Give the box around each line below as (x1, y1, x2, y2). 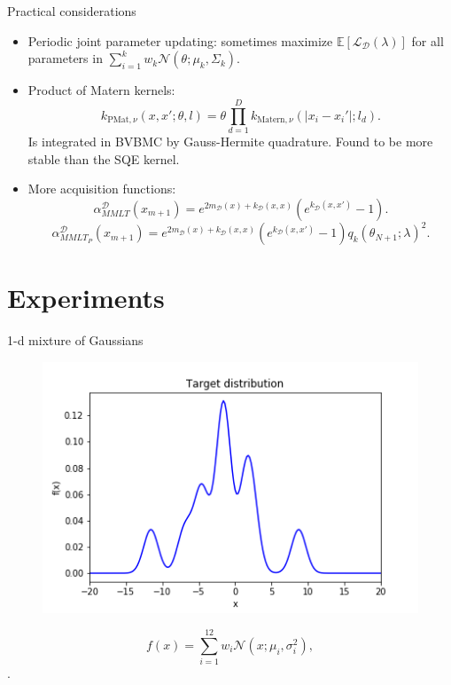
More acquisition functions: (27, 179, 176, 198)
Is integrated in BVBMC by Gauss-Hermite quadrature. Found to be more (27, 131, 433, 150)
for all (411, 31, 444, 50)
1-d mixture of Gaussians (7, 331, 144, 350)
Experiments (7, 280, 165, 316)
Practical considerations (7, 2, 136, 20)
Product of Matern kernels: (27, 81, 175, 99)
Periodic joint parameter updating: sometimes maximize (27, 31, 333, 50)
